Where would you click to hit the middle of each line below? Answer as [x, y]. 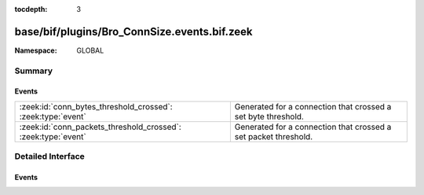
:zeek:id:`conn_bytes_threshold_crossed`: [96, 106]
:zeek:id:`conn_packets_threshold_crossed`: [101, 127]
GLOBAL [90, 50]
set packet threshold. [274, 136]
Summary [34, 71]
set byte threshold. [269, 116]
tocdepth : [31, 9]
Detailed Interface [50, 156]
